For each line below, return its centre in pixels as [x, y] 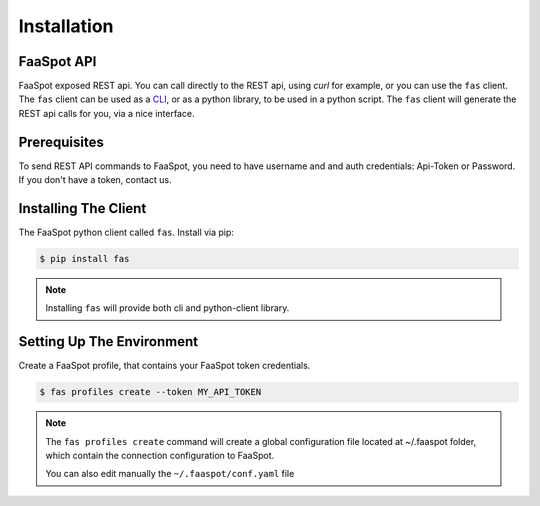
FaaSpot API [57, 61]
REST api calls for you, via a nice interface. [106, 113]
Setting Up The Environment [108, 341]
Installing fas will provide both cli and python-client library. [167, 308]
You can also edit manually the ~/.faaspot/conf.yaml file [170, 474]
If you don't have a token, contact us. [95, 180]
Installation [66, 26]
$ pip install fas [84, 259]
